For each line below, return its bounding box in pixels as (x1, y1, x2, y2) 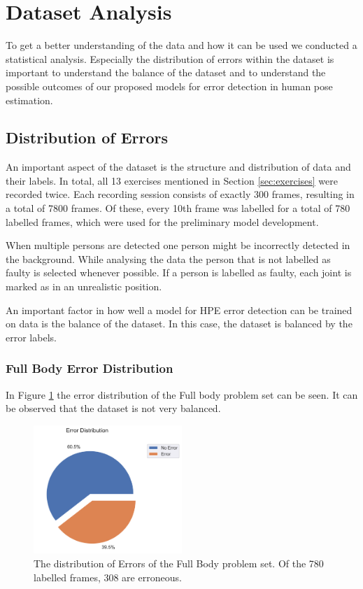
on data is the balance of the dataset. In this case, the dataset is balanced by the (6, 316, 353, 331)
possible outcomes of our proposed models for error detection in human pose (6, 78, 333, 93)
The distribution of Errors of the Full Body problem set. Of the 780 (34, 556, 324, 571)
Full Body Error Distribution (6, 360, 173, 377)
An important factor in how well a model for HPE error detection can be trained (6, 302, 353, 317)
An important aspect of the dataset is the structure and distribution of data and (6, 159, 351, 174)
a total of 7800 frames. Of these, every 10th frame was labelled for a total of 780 (6, 201, 350, 215)
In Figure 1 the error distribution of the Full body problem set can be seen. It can (6, 387, 358, 402)
